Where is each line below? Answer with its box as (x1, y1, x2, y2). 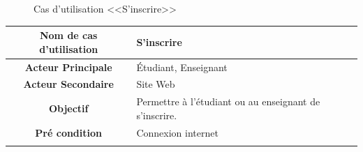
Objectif (48, 101, 89, 116)
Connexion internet (136, 125, 218, 139)
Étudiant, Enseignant (136, 59, 228, 74)
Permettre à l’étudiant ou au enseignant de (136, 94, 320, 109)
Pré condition (35, 125, 103, 139)
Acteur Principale (24, 59, 112, 74)
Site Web (136, 77, 175, 91)
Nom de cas (39, 28, 98, 43)
